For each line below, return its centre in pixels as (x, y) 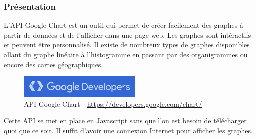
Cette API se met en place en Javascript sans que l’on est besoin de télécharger (125, 121)
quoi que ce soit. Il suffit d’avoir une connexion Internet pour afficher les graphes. (128, 130)
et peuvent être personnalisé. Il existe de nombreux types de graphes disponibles (127, 45)
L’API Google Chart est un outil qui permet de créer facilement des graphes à (124, 25)
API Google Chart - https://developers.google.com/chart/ (113, 104)
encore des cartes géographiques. (54, 64)
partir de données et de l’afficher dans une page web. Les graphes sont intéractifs (128, 35)
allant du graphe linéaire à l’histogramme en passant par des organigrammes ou (126, 54)
